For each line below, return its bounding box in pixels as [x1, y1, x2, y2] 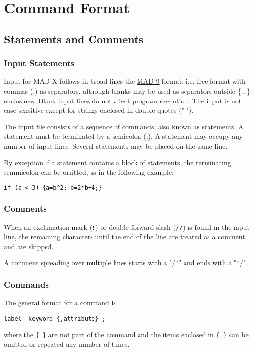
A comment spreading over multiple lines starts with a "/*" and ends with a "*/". [4, 257, 248, 268]
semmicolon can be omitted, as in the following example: [4, 167, 174, 177]
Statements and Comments [4, 31, 144, 46]
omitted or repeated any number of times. [4, 339, 130, 349]
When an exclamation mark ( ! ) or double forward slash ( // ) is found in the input [4, 222, 250, 232]
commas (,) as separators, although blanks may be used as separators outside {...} [4, 85, 251, 96]
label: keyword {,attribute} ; [4, 315, 106, 322]
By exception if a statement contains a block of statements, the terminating [4, 157, 231, 167]
